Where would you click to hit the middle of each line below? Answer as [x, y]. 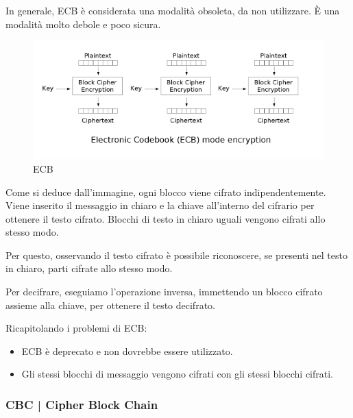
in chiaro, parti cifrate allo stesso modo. [89, 268]
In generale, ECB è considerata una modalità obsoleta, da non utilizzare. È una [173, 10]
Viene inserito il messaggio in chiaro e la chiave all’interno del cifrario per [160, 205]
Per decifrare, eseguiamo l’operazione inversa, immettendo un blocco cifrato [164, 292]
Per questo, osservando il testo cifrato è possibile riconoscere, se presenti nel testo [176, 255]
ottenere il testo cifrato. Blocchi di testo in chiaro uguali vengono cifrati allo [166, 218]
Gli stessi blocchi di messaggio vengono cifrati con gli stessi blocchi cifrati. [177, 374]
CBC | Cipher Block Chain [82, 404]
